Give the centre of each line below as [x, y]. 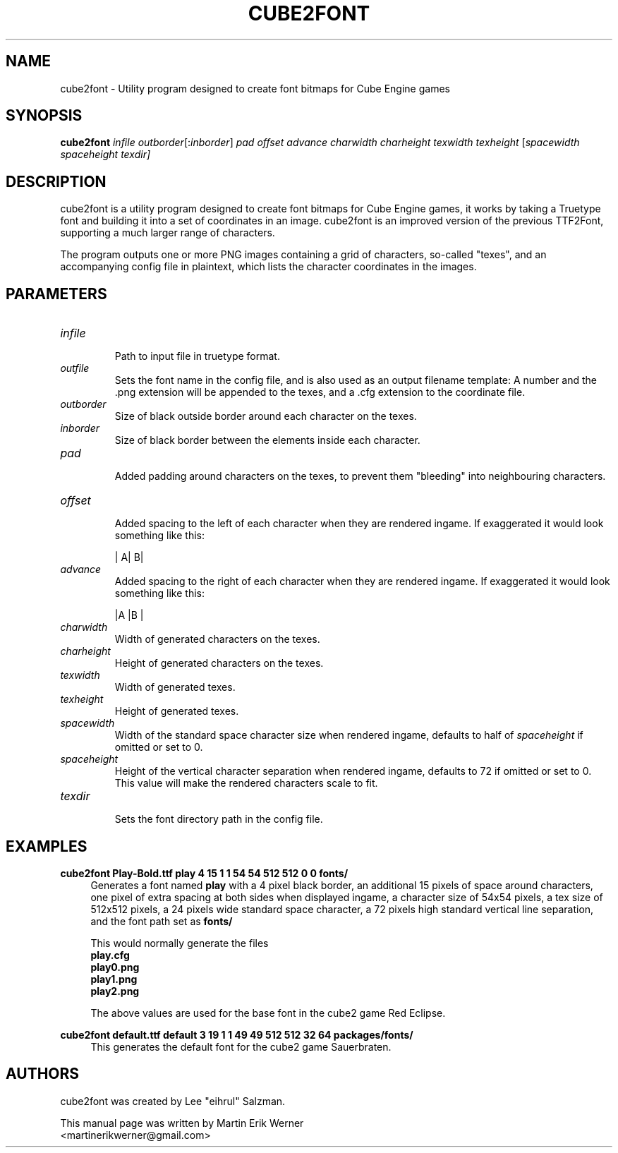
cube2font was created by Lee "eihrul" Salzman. [173, 1101]
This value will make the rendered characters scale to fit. [246, 783]
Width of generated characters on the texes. [217, 639]
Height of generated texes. [177, 711]
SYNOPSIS [44, 116]
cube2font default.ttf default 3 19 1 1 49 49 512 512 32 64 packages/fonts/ [237, 1034]
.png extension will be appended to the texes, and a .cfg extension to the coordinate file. [320, 392]
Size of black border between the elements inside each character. [267, 440]
